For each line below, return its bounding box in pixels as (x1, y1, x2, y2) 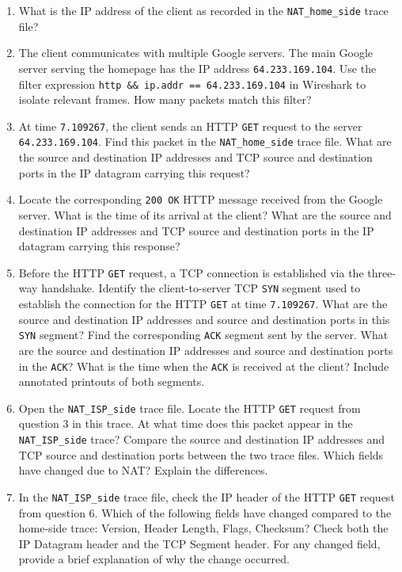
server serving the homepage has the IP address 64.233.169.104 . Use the (18, 59, 377, 76)
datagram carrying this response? (18, 238, 180, 254)
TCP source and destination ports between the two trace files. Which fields (18, 446, 384, 463)
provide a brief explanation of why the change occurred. (18, 551, 290, 567)
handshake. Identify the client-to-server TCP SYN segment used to (41, 280, 361, 296)
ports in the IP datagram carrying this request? (18, 164, 250, 181)
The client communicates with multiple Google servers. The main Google (18, 44, 374, 61)
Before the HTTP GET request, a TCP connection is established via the (18, 264, 364, 280)
